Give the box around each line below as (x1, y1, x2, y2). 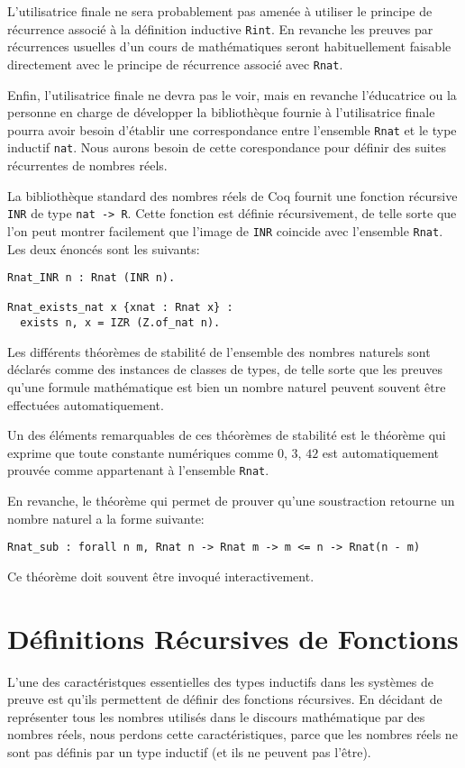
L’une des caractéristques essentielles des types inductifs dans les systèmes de (7, 672, 433, 690)
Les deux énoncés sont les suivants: (7, 239, 200, 258)
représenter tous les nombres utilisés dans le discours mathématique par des (7, 707, 425, 726)
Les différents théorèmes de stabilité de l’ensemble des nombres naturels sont (7, 342, 431, 361)
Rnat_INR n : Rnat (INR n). (7, 271, 176, 285)
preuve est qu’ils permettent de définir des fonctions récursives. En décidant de (7, 690, 442, 709)
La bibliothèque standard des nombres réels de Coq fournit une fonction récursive (7, 186, 458, 205)
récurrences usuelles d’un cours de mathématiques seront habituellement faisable (7, 37, 451, 56)
